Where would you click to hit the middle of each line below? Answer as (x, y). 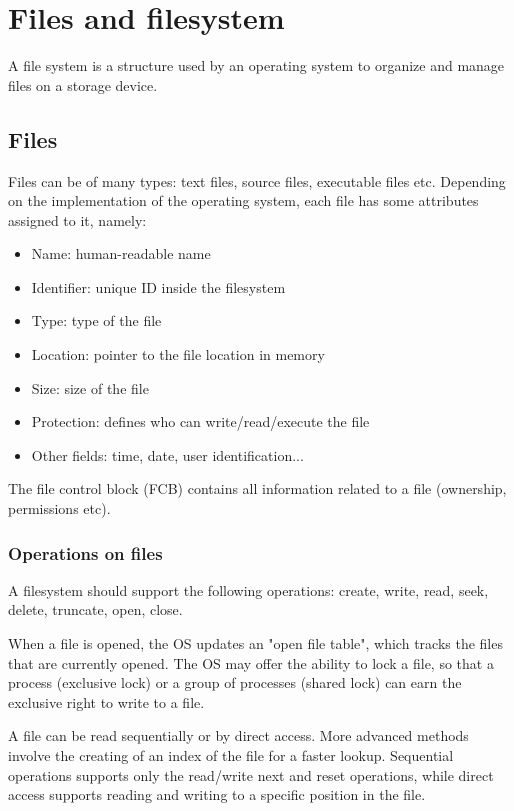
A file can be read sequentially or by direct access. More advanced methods (238, 735)
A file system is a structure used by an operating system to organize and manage (256, 65)
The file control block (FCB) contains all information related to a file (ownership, (257, 488)
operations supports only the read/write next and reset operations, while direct (251, 774)
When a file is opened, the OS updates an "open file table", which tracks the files (255, 643)
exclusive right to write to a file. (106, 701)
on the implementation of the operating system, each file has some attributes (243, 200)
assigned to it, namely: (77, 219)
